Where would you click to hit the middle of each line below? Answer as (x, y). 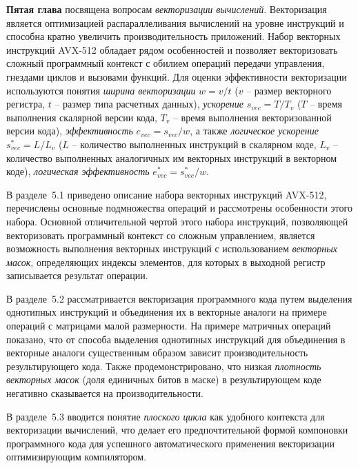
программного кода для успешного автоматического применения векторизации (171, 443)
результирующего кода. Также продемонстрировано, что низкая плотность (164, 366)
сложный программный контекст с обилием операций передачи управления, (166, 63)
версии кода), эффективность (70, 131)
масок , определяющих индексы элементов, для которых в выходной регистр (166, 262)
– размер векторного (289, 90)
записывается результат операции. (77, 275)
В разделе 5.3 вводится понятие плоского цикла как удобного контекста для (166, 416)
